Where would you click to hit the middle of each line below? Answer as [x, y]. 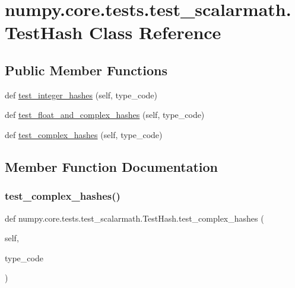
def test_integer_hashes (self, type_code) [81, 95]
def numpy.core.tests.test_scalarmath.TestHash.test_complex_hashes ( [134, 218]
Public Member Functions [86, 70]
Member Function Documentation [112, 166]
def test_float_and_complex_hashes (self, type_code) [105, 115]
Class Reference [155, 32]
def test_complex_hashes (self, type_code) [84, 134]
